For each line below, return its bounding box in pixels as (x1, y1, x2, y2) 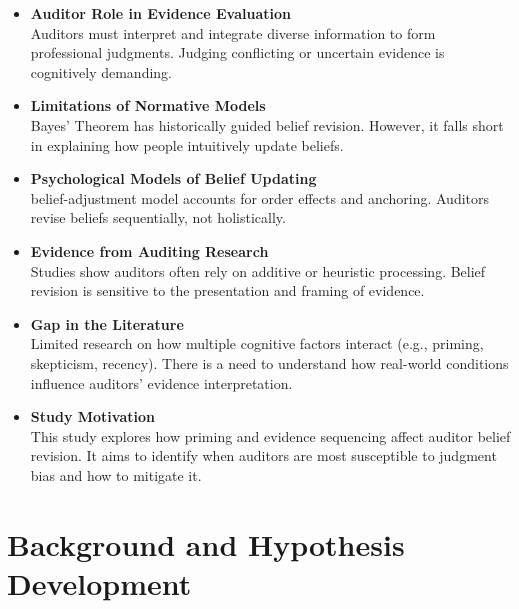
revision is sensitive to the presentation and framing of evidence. (30, 280, 425, 301)
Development (7, 562, 192, 603)
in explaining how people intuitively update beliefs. (30, 134, 344, 155)
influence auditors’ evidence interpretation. (30, 372, 293, 393)
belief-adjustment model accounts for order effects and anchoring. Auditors (30, 187, 490, 208)
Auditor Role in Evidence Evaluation (30, 3, 291, 23)
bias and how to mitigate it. (30, 464, 202, 485)
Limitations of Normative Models (30, 95, 266, 116)
